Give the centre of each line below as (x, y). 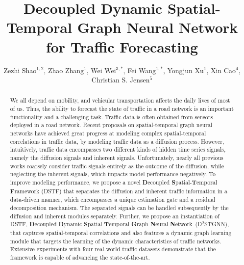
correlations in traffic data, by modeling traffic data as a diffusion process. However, (117, 141)
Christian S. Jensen (121, 80)
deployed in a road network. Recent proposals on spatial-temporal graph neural (111, 125)
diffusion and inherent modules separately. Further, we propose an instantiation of (115, 216)
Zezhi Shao (20, 70)
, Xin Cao (221, 70)
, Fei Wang (139, 70)
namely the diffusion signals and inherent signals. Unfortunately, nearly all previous (117, 158)
